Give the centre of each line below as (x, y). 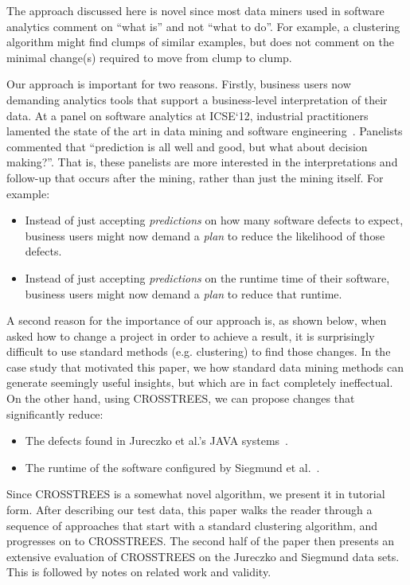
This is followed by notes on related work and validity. (139, 572)
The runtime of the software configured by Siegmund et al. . (172, 467)
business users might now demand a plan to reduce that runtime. (184, 293)
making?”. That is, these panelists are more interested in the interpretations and (202, 162)
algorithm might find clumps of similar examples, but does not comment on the (200, 42)
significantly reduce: (55, 413)
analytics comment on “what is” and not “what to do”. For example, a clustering (203, 26)
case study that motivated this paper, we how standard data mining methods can (205, 367)
